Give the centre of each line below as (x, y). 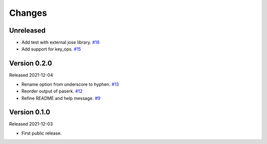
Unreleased (27, 30)
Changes (28, 13)
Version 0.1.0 (30, 112)
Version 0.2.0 (31, 64)
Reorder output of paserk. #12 (52, 91)
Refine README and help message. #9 (61, 98)
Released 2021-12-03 (31, 124)
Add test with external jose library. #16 (61, 43)
